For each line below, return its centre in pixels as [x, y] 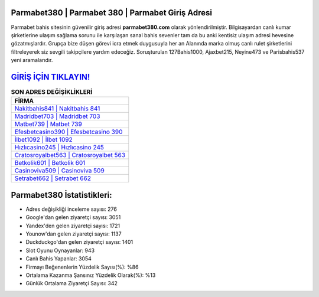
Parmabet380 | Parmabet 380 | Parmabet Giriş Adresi [112, 13]
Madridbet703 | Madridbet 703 [57, 116]
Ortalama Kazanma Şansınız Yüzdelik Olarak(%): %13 [91, 275]
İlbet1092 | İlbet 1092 [44, 140]
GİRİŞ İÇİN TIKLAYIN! [51, 77]
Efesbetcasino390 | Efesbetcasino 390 [69, 132]
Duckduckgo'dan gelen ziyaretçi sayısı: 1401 [79, 242]
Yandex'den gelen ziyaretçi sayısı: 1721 [73, 226]
